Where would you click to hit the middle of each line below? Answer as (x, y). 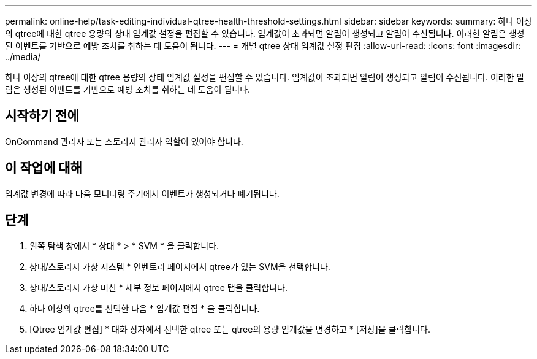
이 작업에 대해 (44, 168)
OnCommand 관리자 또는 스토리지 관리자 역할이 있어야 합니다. (124, 141)
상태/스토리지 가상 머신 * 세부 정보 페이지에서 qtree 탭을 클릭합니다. (158, 287)
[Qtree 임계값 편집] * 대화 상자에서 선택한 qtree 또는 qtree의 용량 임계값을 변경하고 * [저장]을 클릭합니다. (230, 329)
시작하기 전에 (42, 116)
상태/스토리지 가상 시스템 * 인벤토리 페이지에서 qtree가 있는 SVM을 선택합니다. (180, 266)
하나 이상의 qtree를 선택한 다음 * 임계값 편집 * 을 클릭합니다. (145, 308)
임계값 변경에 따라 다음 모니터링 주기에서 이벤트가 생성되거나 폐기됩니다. (142, 193)
